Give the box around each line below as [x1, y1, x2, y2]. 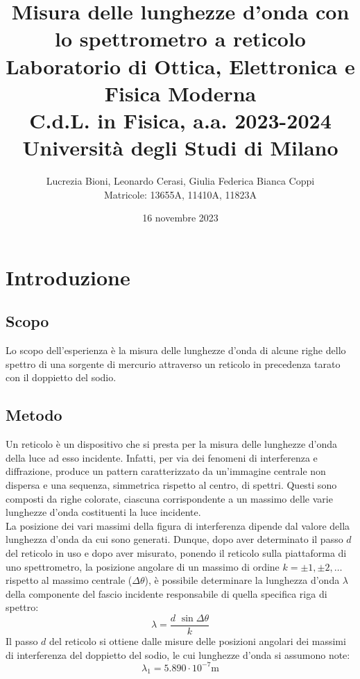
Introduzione [6, 262, 130, 291]
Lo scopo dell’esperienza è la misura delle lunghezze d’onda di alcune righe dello [6, 343, 346, 358]
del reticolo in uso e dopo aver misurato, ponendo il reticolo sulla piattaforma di [6, 545, 347, 560]
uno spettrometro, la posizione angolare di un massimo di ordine [6, 559, 280, 573]
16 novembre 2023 [142, 210, 218, 225]
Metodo [6, 404, 62, 426]
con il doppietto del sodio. [6, 370, 117, 385]
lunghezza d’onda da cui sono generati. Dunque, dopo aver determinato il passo [6, 532, 343, 546]
